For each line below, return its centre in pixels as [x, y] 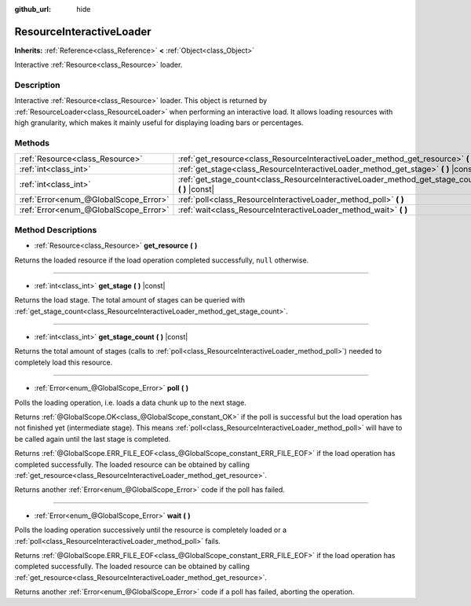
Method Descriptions [56, 230]
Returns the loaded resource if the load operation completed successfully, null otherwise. [162, 260]
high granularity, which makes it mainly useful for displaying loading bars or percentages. [159, 123]
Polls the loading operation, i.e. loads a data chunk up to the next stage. [130, 402]
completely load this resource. [64, 362]
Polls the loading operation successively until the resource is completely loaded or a [150, 530]
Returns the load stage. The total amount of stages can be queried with [130, 300]
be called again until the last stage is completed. [93, 439]
